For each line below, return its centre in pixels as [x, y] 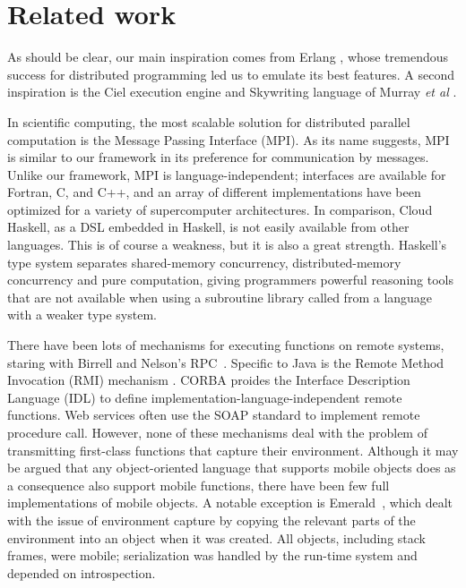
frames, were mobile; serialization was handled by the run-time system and [212, 555]
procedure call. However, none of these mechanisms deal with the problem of [217, 432]
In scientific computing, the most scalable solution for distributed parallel [209, 121]
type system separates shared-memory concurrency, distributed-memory [204, 262]
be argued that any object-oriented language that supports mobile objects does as [232, 468]
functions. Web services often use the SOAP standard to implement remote [214, 415]
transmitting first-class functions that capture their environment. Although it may [233, 450]
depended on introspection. [82, 572]
